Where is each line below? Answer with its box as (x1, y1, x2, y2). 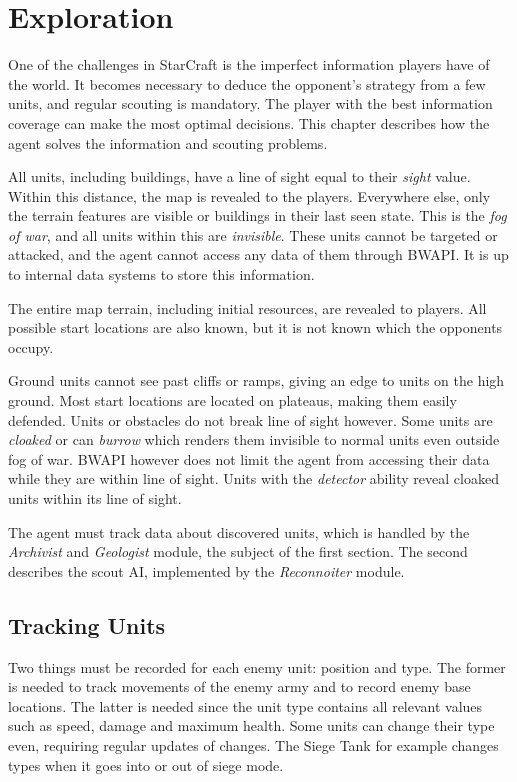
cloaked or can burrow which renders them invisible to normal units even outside (8, 429, 500, 450)
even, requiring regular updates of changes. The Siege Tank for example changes (8, 734, 499, 755)
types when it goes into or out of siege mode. (8, 754, 284, 775)
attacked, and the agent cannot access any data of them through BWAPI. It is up (8, 244, 509, 265)
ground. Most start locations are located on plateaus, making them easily (8, 390, 457, 411)
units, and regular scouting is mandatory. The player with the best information (8, 93, 493, 114)
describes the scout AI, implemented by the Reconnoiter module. (8, 560, 405, 581)
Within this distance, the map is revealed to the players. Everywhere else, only (8, 185, 491, 206)
